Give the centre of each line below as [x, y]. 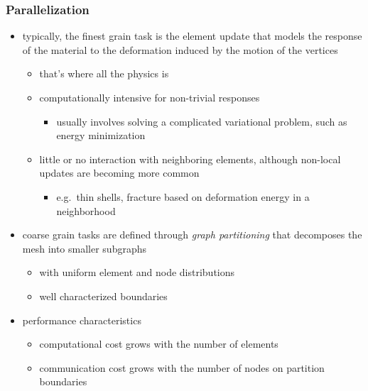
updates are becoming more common [119, 173]
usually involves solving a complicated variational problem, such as [202, 121]
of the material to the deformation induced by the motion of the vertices [180, 49]
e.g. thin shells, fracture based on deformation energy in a [183, 196]
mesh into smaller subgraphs [85, 248]
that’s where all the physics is [104, 73]
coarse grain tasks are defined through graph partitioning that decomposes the [192, 235]
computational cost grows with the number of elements [159, 344]
